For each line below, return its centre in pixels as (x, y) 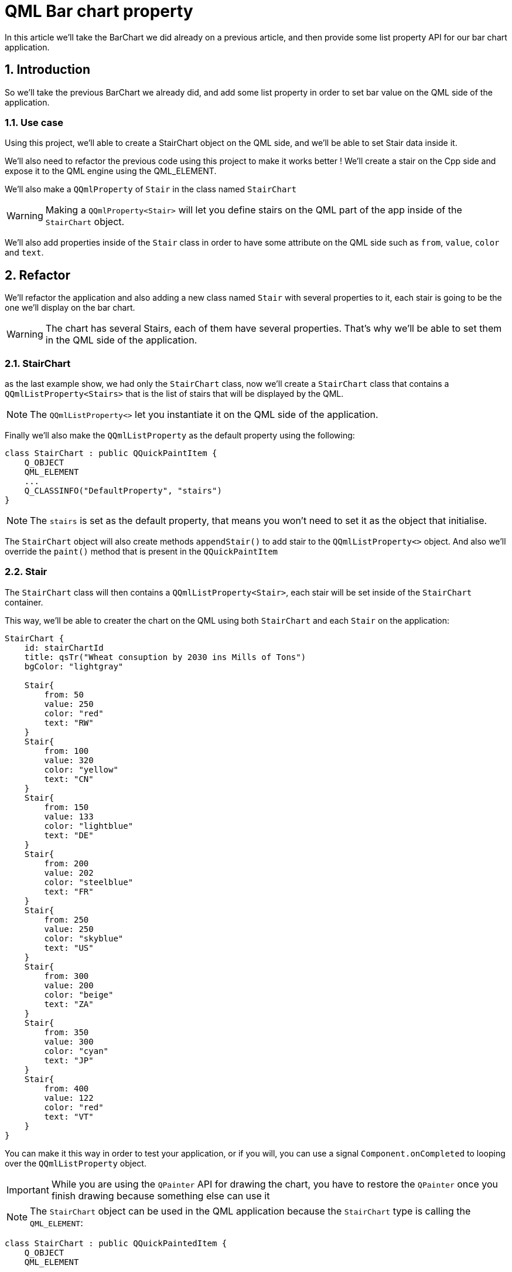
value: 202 (69, 873)
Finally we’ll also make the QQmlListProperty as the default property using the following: (180, 435)
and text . (24, 253)
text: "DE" (69, 835)
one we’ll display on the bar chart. (70, 308)
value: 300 (69, 1041)
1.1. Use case (34, 122)
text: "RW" (69, 722)
